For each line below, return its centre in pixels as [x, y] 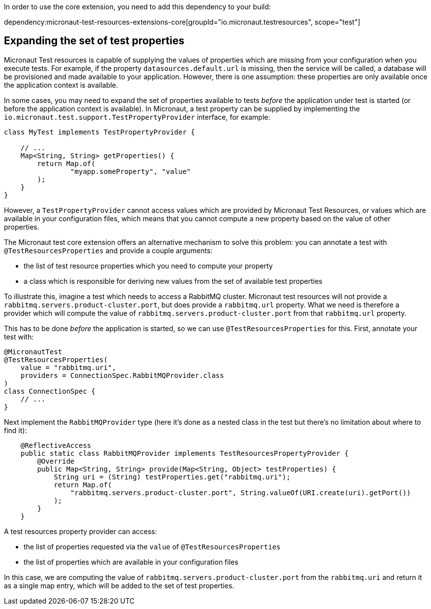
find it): [16, 430]
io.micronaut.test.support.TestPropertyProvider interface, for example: [137, 117]
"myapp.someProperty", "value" [131, 171]
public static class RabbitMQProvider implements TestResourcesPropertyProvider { [184, 453]
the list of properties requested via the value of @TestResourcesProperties [152, 546]
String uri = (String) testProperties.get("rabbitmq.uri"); [172, 477]
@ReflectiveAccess [56, 445]
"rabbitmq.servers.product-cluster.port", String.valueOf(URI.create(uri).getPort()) [241, 492]
